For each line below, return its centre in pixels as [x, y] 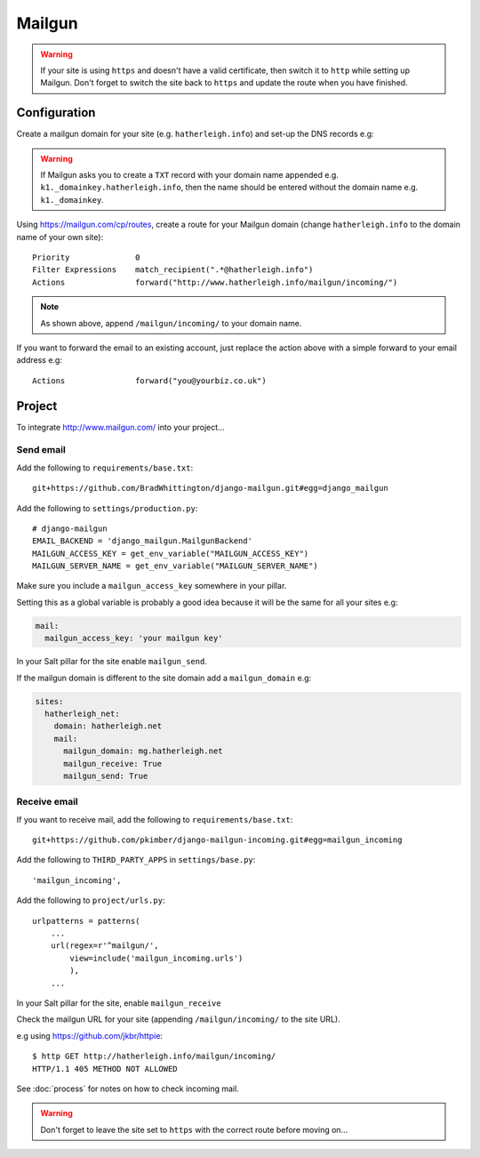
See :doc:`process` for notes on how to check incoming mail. [128, 1089]
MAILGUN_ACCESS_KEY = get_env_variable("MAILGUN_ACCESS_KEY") [171, 553]
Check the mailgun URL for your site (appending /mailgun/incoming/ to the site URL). [179, 1019]
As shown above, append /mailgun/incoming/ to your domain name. [171, 323]
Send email [41, 450]
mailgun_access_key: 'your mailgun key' [134, 639]
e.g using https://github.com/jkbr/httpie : [90, 1035]
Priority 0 [86, 257]
